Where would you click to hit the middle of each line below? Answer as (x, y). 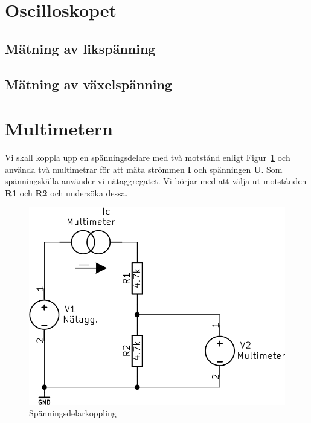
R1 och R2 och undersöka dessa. (66, 192)
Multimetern (59, 128)
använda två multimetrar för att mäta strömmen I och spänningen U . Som (144, 169)
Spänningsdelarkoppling (73, 413)
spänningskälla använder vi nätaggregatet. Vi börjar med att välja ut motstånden (156, 181)
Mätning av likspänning (80, 48)
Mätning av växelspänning (88, 84)
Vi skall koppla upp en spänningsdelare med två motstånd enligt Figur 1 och (148, 157)
